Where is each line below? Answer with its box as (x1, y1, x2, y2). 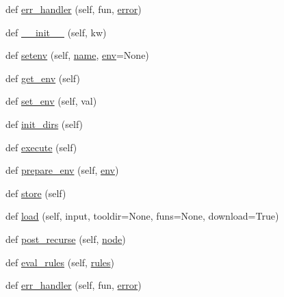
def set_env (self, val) (5, 94, 97, 108)
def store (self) (5, 185, 66, 200)
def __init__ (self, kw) (5, 25, 107, 39)
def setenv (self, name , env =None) (5, 48, 149, 62)
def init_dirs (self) (5, 116, 83, 131)
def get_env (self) (5, 70, 80, 85)
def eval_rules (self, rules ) (5, 255, 115, 269)
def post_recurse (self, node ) (5, 231, 126, 246)
